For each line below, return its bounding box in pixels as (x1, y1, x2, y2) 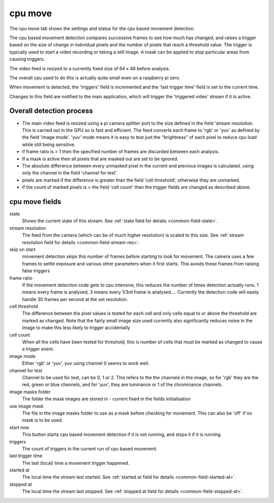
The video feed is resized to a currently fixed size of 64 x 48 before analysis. (9, 65, 170, 71)
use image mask (9, 403, 44, 409)
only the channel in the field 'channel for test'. (22, 170, 118, 176)
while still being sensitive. (22, 141, 76, 147)
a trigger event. (22, 346, 54, 352)
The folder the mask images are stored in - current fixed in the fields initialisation (22, 396, 191, 402)
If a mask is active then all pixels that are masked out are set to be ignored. (22, 156, 179, 162)
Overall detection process (9, 107, 93, 115)
